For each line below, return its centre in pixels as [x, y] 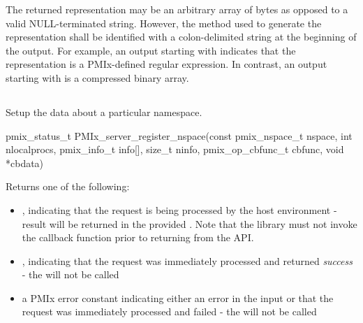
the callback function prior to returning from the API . [138, 237]
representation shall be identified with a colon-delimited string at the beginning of [181, 37]
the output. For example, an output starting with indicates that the [151, 50]
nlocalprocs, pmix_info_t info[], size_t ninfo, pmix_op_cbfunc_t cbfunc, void [175, 149]
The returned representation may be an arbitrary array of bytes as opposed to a [177, 9]
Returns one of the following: [68, 186]
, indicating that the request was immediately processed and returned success [187, 260]
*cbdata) [25, 163]
